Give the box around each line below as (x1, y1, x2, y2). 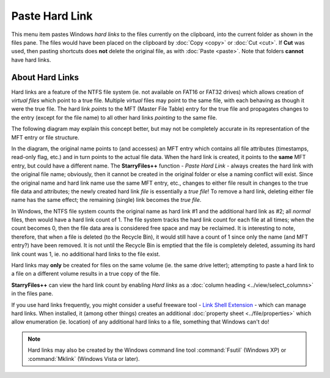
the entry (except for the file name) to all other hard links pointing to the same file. (11, 114, 218, 121)
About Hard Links (11, 72, 79, 83)
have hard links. (11, 56, 51, 64)
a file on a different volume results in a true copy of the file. (11, 270, 160, 278)
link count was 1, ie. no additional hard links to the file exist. (11, 250, 161, 258)
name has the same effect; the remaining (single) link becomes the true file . (11, 196, 202, 204)
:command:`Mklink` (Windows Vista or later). (28, 355, 140, 362)
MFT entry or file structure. (11, 133, 79, 141)
